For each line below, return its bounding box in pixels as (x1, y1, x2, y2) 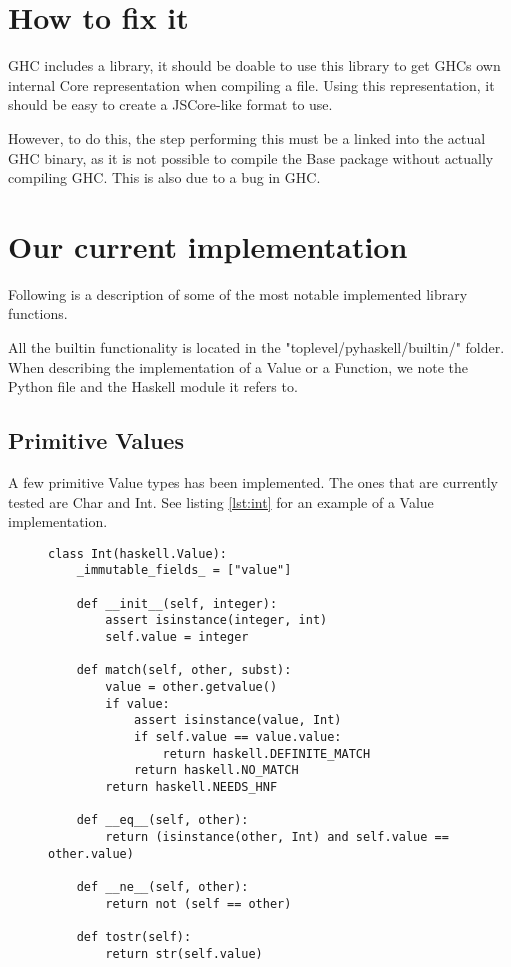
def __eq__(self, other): (76, 813, 249, 828)
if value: (105, 696, 170, 711)
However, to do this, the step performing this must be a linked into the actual (8, 127, 486, 148)
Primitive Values (8, 425, 184, 456)
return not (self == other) (105, 896, 292, 911)
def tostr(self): (76, 929, 192, 944)
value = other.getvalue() (105, 680, 278, 695)
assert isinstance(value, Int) (133, 713, 342, 728)
